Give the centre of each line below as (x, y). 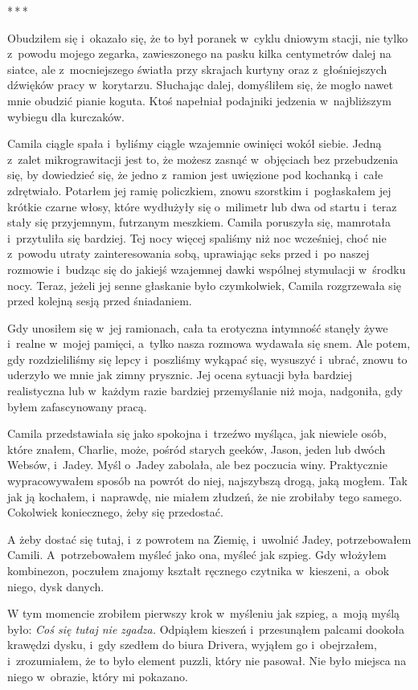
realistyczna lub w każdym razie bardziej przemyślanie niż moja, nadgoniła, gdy (205, 391)
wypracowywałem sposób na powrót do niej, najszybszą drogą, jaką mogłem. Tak (207, 481)
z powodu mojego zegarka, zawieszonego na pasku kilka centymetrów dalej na (199, 53)
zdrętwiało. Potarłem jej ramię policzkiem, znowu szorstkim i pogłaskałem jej (199, 190)
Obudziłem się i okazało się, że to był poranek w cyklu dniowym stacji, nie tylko (208, 37)
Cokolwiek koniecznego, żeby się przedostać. (115, 512)
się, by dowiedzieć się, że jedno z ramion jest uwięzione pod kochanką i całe (195, 175)
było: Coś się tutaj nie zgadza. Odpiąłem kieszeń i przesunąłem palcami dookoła (206, 629)
